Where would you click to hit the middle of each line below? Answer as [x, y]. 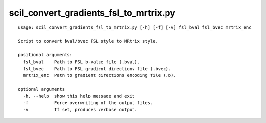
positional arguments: [45, 55]
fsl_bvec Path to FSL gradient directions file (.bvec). [97, 68]
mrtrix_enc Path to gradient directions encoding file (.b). [100, 75]
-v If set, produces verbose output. [80, 110]
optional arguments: [43, 89]
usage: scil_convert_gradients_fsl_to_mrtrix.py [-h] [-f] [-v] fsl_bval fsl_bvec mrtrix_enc [135, 27]
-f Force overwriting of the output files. [88, 103]
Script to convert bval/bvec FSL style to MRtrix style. [88, 41]
